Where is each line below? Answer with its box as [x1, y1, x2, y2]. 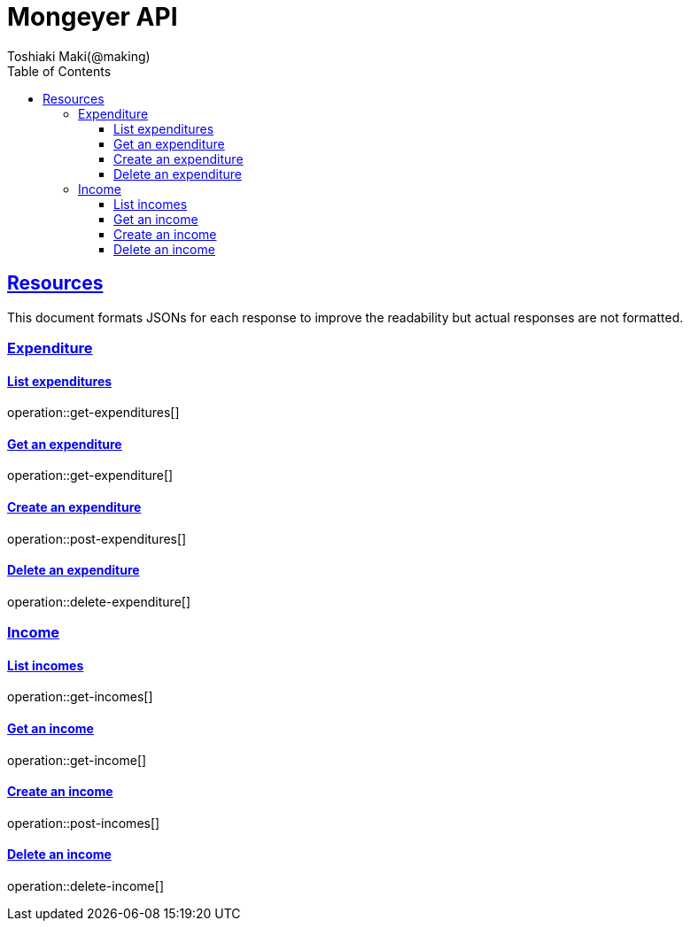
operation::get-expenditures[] [7, 405, 180, 421]
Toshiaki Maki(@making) [7, 48, 151, 64]
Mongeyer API [7, 2, 178, 32]
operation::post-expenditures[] [7, 530, 187, 546]
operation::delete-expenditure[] [7, 593, 191, 609]
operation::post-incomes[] [7, 815, 160, 831]
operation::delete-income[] [7, 878, 164, 894]
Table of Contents [7, 63, 112, 79]
